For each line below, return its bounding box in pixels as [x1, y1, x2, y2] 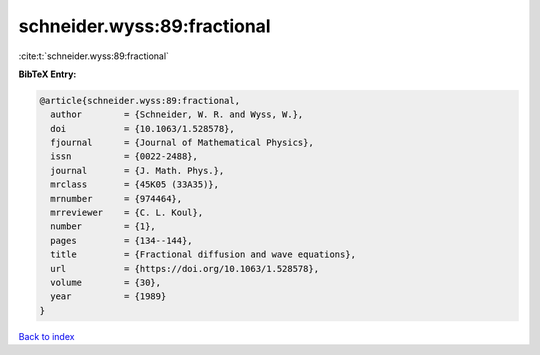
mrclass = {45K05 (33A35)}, [50, 179, 220, 190]
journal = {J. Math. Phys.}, [50, 165, 225, 176]
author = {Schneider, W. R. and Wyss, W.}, [50, 109, 304, 120]
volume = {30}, [50, 277, 162, 288]
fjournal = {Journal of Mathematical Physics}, [50, 137, 314, 149]
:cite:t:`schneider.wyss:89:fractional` [18, 50, 170, 62]
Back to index [18, 330, 75, 342]
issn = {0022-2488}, [50, 151, 199, 162]
